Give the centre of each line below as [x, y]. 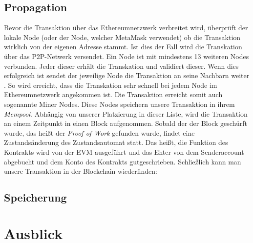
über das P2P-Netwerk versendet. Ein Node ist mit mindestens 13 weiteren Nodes [126, 56]
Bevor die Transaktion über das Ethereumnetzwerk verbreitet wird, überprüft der [126, 28]
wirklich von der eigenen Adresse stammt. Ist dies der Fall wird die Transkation [123, 47]
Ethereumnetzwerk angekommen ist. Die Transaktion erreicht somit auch [113, 94]
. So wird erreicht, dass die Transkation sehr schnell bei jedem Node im [111, 85]
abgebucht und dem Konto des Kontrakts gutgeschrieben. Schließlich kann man [123, 161]
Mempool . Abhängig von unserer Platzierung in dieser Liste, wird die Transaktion [126, 113]
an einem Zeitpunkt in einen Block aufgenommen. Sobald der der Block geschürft [126, 123]
